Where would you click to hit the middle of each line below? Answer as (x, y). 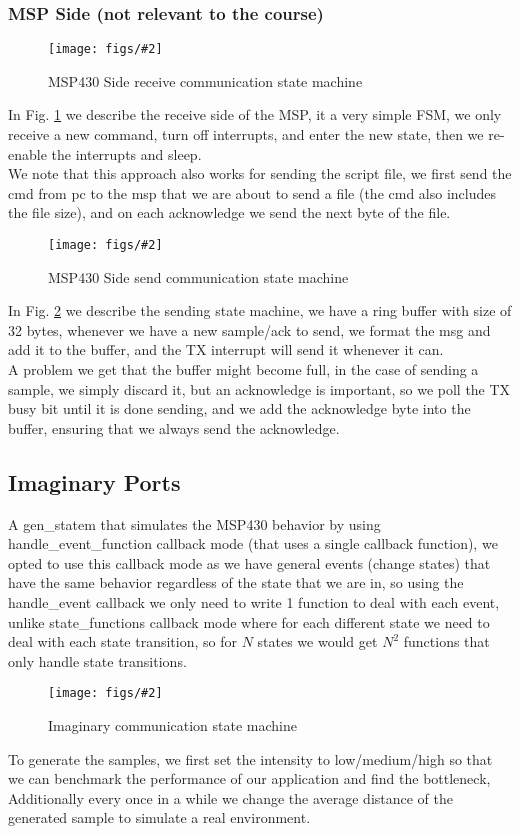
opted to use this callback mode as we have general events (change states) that (249, 562)
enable (27, 153)
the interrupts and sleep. (126, 153)
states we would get (317, 641)
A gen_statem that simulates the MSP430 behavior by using (194, 523)
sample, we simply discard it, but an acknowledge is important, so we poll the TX (259, 388)
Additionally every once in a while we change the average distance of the (231, 797)
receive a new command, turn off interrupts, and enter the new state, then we (246, 134)
